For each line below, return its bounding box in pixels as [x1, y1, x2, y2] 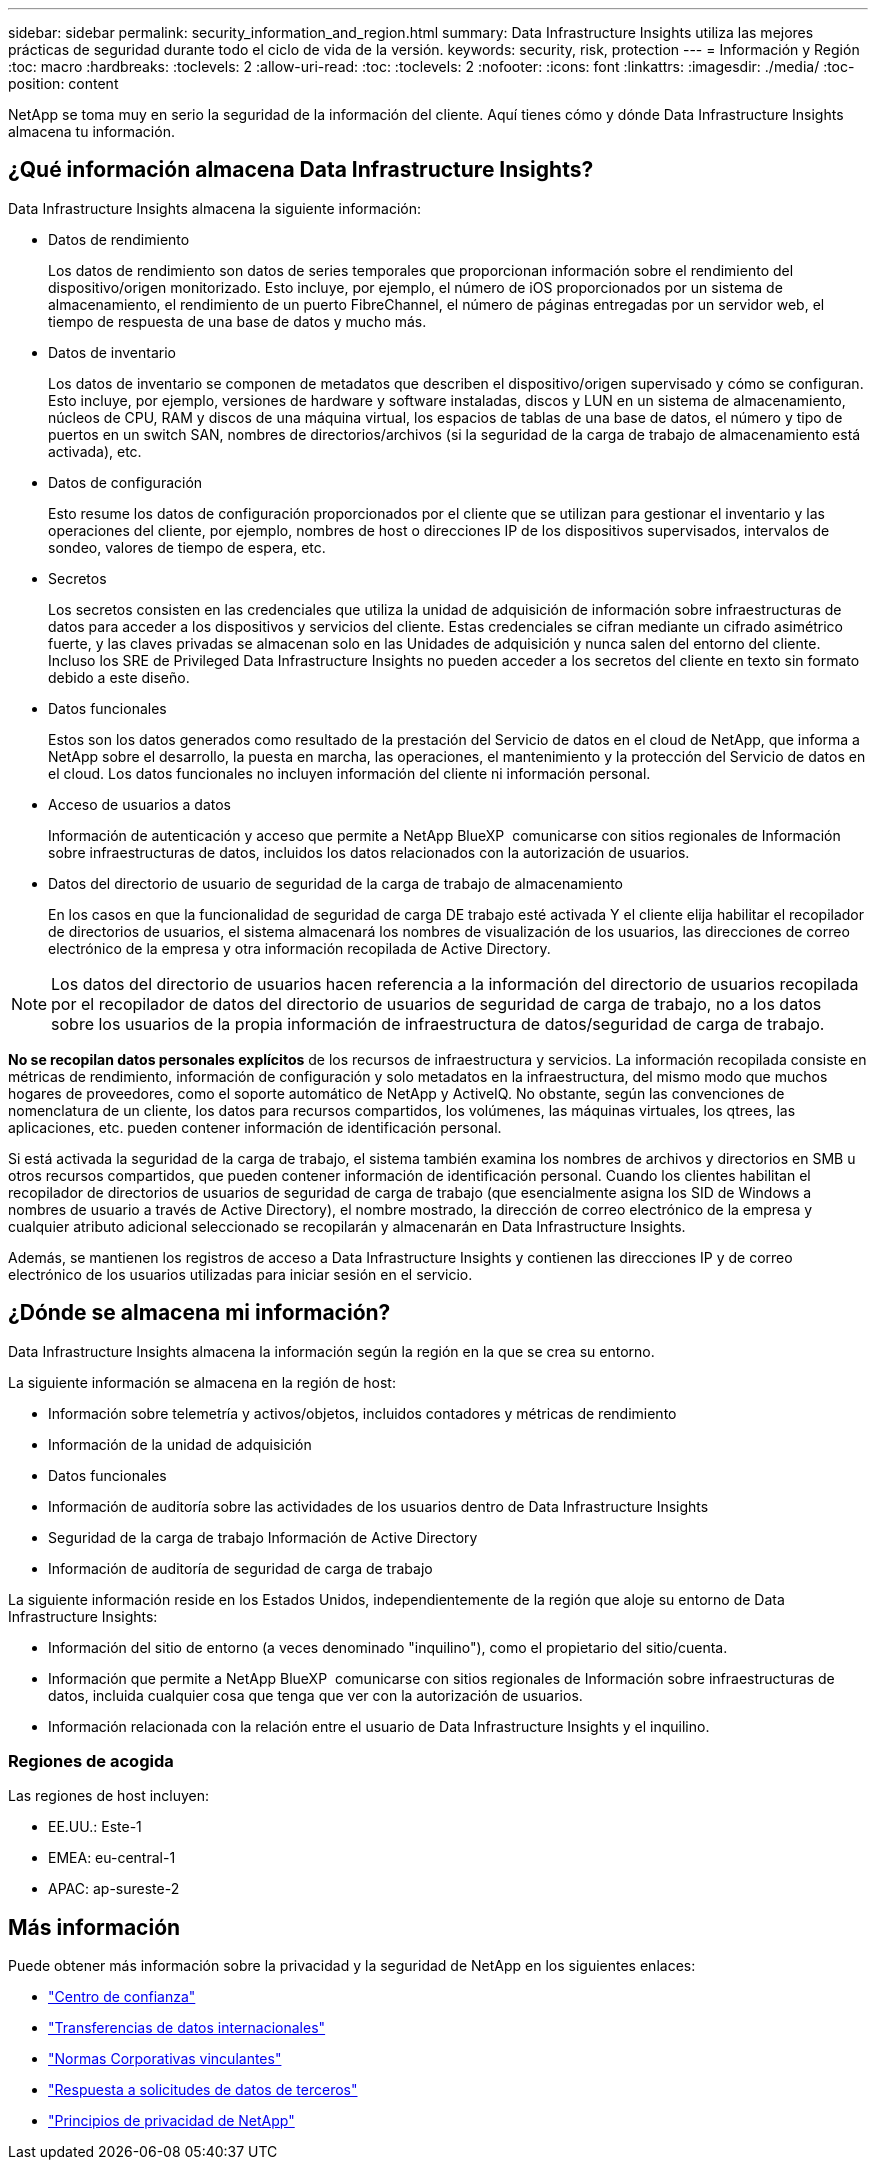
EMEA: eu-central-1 [48, 1849, 176, 1867]
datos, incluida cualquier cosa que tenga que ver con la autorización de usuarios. [48, 1686, 583, 1704]
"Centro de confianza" [48, 1988, 196, 2006]
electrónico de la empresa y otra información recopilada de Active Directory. [48, 939, 551, 957]
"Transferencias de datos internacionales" [48, 2019, 326, 2037]
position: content [8, 75, 119, 92]
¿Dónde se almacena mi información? [8, 1300, 391, 1326]
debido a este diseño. [48, 668, 190, 686]
